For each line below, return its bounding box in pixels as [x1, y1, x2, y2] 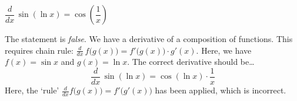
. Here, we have [196, 44, 252, 56]
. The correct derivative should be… [127, 55, 255, 68]
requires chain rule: [5, 44, 74, 56]
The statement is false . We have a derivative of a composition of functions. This [5, 33, 293, 44]
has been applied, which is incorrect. [155, 84, 286, 96]
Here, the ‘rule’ [5, 84, 59, 96]
